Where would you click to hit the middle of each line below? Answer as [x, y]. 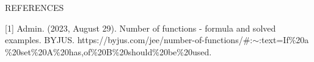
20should [136, 51]
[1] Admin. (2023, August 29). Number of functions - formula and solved [141, 28]
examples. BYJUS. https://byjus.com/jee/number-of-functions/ [124, 40]
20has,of [75, 51]
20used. [198, 51]
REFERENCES [35, 7]
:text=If [274, 40]
